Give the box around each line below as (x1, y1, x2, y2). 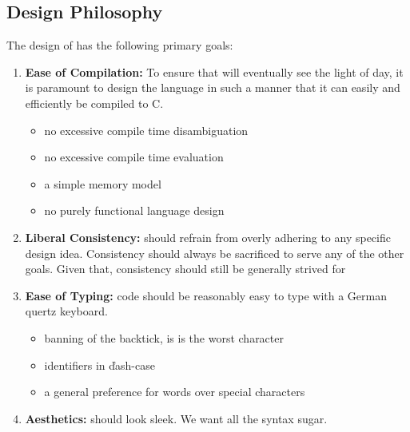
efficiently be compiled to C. (25, 94, 164, 111)
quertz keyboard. (25, 303, 108, 319)
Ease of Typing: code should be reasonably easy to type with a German (25, 287, 387, 303)
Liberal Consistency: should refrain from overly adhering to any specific (25, 228, 391, 245)
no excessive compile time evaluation (44, 149, 224, 165)
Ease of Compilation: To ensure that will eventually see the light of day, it (25, 63, 404, 80)
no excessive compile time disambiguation (44, 121, 249, 138)
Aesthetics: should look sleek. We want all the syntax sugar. (25, 410, 328, 426)
